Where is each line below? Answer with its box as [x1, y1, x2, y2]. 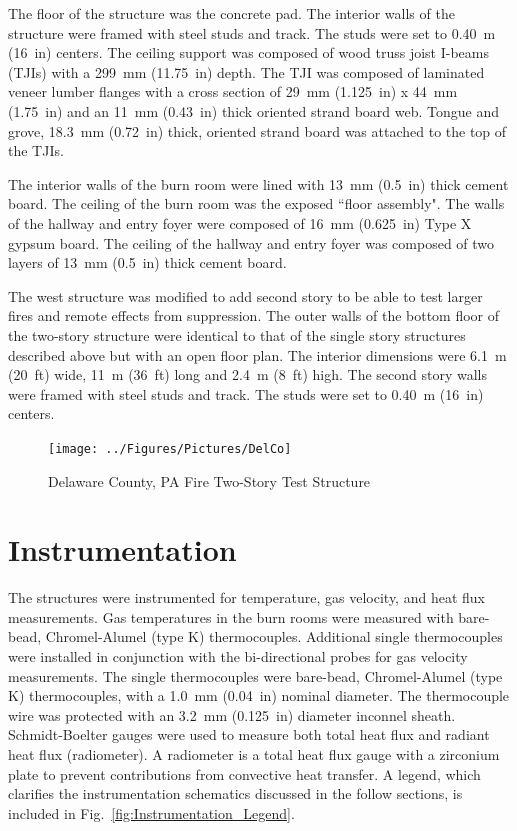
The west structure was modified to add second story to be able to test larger [8, 285, 483, 306]
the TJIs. [8, 140, 64, 161]
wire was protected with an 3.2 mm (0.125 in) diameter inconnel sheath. [8, 704, 456, 725]
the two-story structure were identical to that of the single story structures [8, 324, 466, 345]
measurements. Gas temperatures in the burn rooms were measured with [8, 606, 454, 627]
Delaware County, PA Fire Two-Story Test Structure [48, 470, 371, 491]
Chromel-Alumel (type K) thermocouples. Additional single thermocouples [45, 626, 503, 647]
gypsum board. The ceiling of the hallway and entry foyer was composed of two [8, 232, 495, 253]
